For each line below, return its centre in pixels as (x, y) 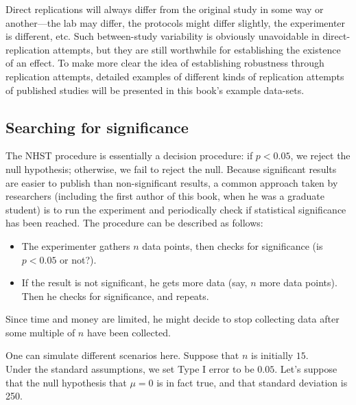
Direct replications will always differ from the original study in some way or (165, 9)
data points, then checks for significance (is (233, 245)
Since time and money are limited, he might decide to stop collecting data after (173, 319)
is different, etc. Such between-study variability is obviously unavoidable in (163, 36)
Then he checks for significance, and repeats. (115, 296)
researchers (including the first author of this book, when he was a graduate (165, 196)
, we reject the (320, 155)
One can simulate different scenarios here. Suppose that (122, 355)
